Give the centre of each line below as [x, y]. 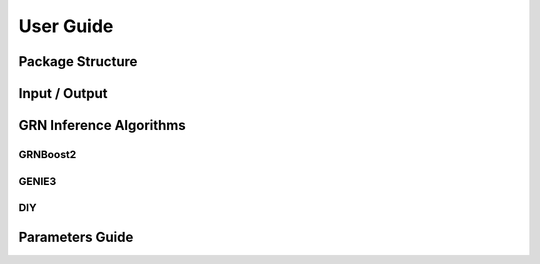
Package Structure [78, 61]
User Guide [66, 26]
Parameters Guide [76, 236]
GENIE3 [37, 181]
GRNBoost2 [47, 154]
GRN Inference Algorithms [102, 125]
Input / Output [63, 93]
